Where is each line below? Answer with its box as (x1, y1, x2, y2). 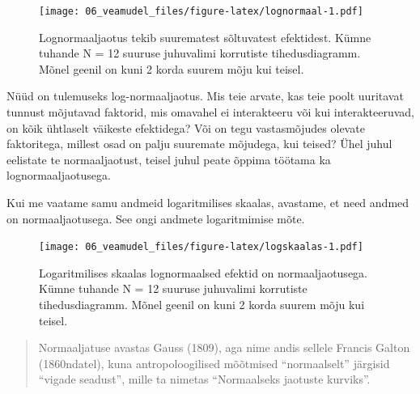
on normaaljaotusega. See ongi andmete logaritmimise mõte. (6, 210, 305, 227)
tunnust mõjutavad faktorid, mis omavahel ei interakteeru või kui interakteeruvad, (6, 104, 414, 121)
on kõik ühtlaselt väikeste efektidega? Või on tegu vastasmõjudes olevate (6, 119, 365, 136)
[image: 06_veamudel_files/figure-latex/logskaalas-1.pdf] (39, 241, 363, 253)
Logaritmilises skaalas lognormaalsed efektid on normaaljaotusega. (39, 264, 367, 281)
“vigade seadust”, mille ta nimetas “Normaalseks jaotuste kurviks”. (38, 371, 371, 388)
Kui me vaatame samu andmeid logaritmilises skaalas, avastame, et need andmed (6, 194, 409, 210)
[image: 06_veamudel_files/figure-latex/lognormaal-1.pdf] (39, 6, 363, 17)
